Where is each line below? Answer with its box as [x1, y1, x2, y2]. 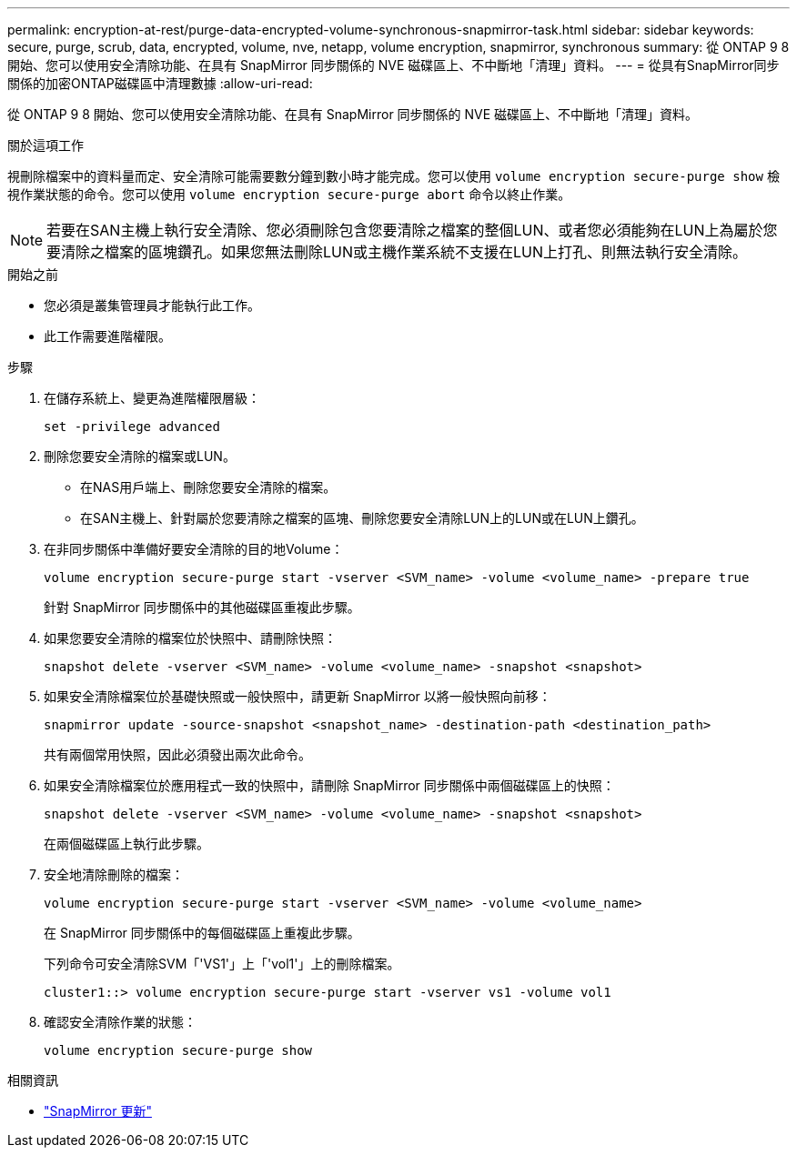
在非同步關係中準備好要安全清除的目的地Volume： [44, 541, 344, 557]
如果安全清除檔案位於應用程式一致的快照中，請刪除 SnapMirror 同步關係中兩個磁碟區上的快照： [44, 778, 615, 793]
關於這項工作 [7, 137, 84, 153]
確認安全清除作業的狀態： [44, 1014, 197, 1029]
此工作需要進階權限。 [44, 328, 171, 344]
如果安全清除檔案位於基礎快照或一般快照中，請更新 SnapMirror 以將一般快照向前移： [44, 688, 551, 704]
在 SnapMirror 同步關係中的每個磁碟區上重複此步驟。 [44, 925, 360, 940]
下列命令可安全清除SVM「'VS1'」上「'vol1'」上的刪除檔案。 [44, 956, 400, 971]
